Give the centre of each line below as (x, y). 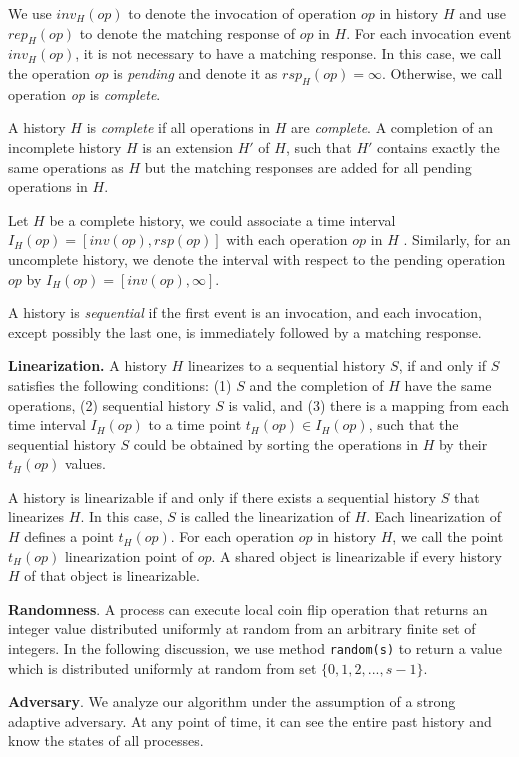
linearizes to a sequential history (286, 365)
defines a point (69, 536)
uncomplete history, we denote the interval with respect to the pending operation (257, 258)
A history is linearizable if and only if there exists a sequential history (222, 496)
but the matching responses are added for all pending (308, 166)
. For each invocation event (429, 32)
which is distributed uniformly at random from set (162, 667)
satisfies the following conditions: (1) (120, 384)
